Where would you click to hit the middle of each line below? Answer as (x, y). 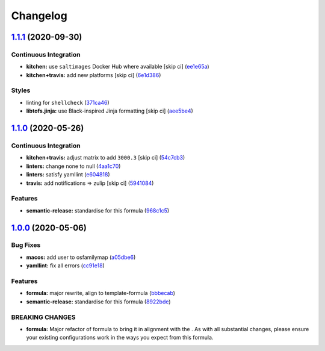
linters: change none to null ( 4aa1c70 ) (73, 166)
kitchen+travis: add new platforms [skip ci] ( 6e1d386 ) (94, 75)
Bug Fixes (26, 245)
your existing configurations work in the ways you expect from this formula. (120, 338)
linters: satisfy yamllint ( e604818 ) (68, 175)
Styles (21, 90)
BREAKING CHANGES (43, 317)
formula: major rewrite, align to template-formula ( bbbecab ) (101, 293)
